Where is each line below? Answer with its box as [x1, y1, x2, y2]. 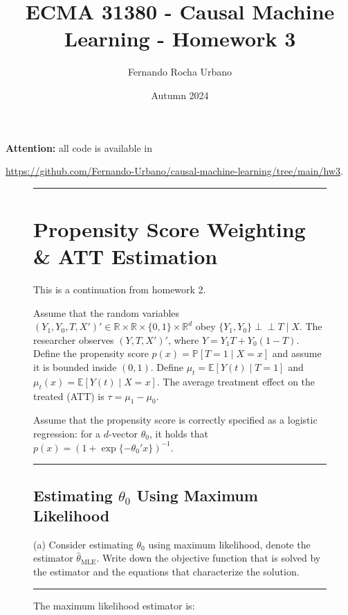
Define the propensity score [33, 346, 149, 361]
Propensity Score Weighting [33, 214, 306, 243]
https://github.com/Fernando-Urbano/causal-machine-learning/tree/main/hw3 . [6, 164, 343, 178]
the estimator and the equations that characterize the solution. [33, 564, 300, 578]
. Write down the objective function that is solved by [96, 551, 321, 565]
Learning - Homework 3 [64, 24, 296, 53]
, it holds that [149, 426, 208, 440]
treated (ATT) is [33, 388, 104, 403]
